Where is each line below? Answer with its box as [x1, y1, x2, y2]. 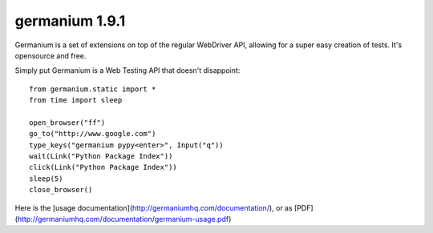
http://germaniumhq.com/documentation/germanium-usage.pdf [17, 215, 229, 224]
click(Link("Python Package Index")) [29, 163, 178, 172]
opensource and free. [14, 50, 87, 60]
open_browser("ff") [29, 118, 106, 127]
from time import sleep [29, 96, 123, 105]
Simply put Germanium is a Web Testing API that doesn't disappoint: [14, 66, 241, 75]
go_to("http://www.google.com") [29, 129, 156, 139]
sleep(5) [29, 174, 63, 183]
